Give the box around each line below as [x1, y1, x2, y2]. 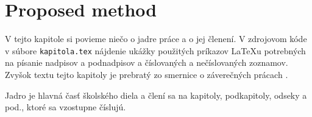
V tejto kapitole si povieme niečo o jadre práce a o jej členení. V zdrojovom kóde [5, 32, 307, 45]
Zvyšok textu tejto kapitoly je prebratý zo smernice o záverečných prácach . [5, 68, 288, 80]
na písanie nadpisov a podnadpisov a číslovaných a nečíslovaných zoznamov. [5, 56, 288, 69]
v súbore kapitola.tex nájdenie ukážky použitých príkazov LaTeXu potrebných [5, 44, 306, 57]
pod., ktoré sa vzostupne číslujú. [5, 101, 126, 113]
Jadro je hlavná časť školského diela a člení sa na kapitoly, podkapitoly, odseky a [5, 88, 307, 101]
